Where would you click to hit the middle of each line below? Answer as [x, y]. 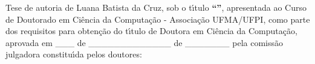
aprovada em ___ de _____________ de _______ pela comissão [145, 42]
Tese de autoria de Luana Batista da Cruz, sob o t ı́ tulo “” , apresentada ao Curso [156, 7]
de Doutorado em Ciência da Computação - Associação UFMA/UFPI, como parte [158, 19]
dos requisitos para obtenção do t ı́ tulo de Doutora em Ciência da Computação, [151, 31]
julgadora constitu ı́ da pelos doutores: [74, 54]
